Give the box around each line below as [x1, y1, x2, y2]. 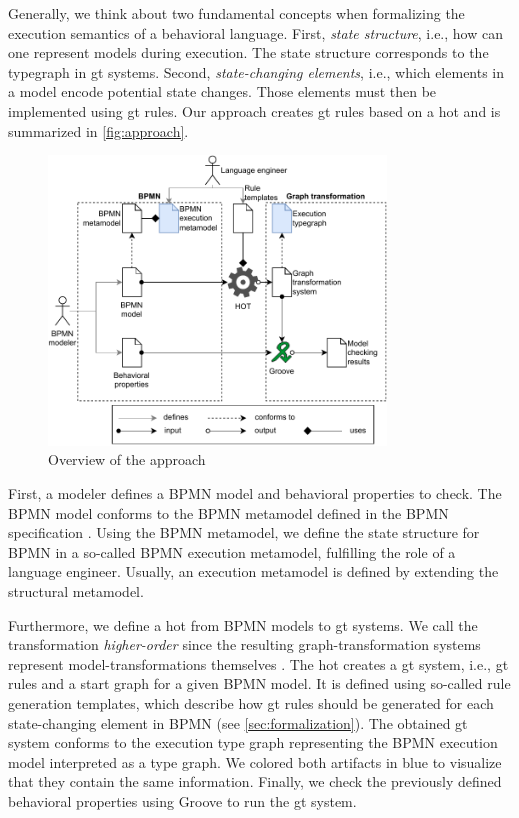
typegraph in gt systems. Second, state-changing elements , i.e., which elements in [8, 61, 505, 82]
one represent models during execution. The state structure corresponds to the [8, 42, 489, 63]
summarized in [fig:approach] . [8, 120, 189, 141]
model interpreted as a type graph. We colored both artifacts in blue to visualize [8, 751, 502, 772]
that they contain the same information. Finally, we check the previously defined [8, 771, 502, 792]
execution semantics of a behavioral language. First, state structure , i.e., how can [8, 22, 503, 43]
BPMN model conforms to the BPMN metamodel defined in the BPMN [8, 502, 449, 523]
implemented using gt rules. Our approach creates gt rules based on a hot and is [8, 100, 501, 121]
